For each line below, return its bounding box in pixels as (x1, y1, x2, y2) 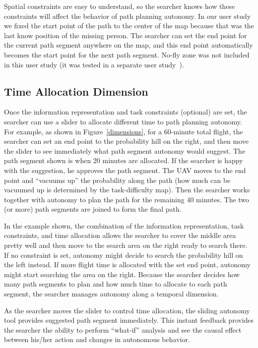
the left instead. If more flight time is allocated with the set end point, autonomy (4, 259, 251, 270)
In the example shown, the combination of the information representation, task (4, 220, 244, 231)
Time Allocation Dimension (4, 83, 148, 99)
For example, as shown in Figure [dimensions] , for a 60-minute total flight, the (4, 126, 243, 136)
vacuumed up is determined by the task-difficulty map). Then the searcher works (4, 184, 250, 195)
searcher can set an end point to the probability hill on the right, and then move (4, 136, 249, 146)
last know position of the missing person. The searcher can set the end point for (4, 30, 247, 40)
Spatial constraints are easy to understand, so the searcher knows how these (4, 1, 235, 11)
